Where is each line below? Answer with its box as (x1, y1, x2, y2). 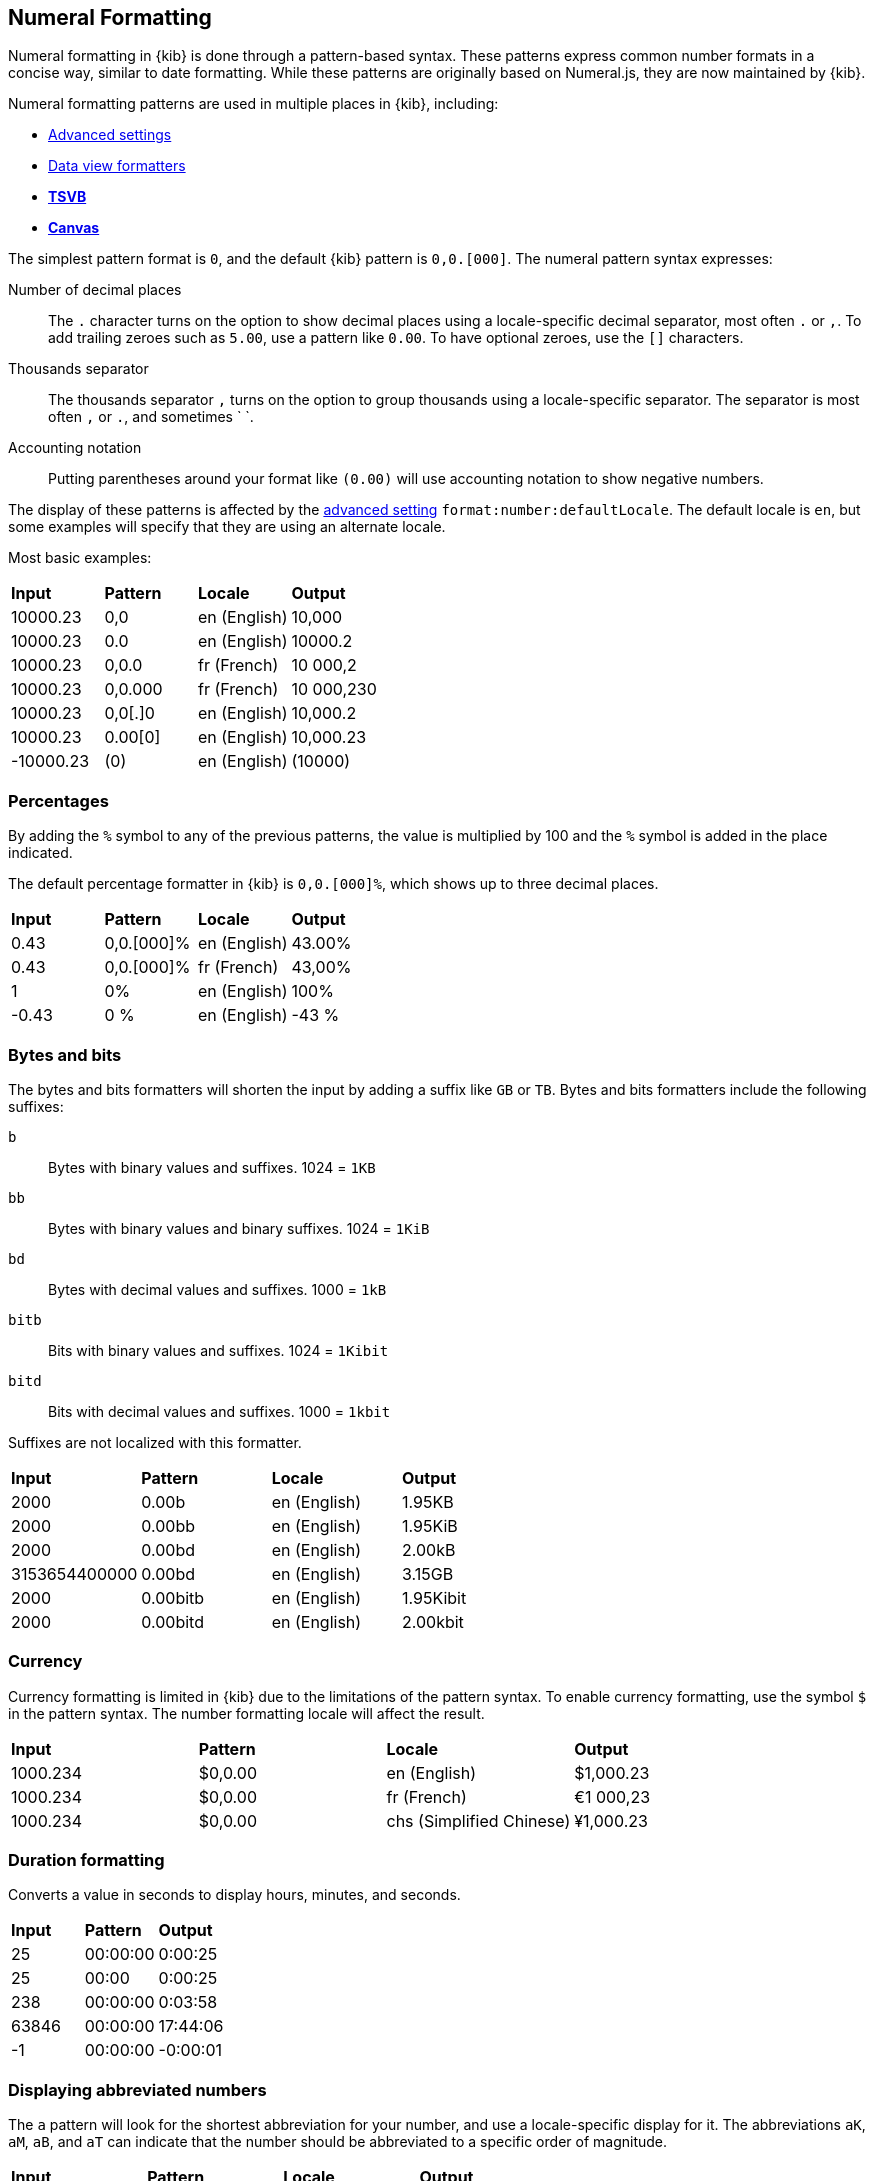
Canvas (48, 219, 100, 237)
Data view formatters (48, 157, 186, 175)
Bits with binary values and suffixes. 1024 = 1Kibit (48, 1341, 389, 1359)
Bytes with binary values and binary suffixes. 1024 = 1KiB (48, 1219, 430, 1237)
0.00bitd (141, 1611, 204, 1632)
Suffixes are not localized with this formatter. (8, 1433, 302, 1451)
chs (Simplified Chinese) (386, 1810, 571, 1831)
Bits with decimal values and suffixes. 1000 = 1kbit (48, 1402, 391, 1420)
